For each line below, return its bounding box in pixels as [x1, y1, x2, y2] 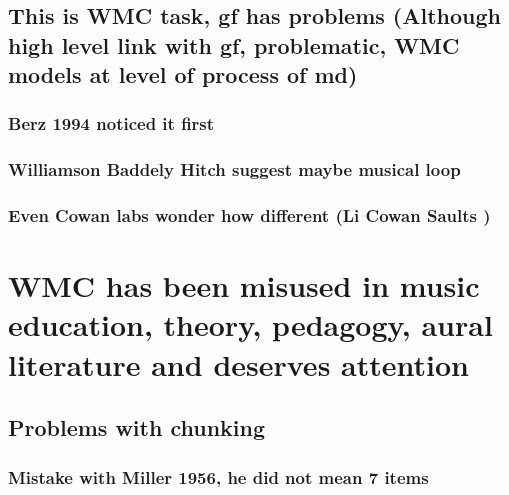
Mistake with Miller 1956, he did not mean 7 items [8, 464, 429, 489]
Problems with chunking [8, 412, 265, 443]
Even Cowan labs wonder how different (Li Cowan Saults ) [8, 203, 491, 228]
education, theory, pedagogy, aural [8, 304, 493, 345]
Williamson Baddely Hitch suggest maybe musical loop [8, 157, 461, 182]
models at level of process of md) [8, 59, 358, 90]
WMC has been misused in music [8, 265, 480, 306]
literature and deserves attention [8, 343, 469, 384]
